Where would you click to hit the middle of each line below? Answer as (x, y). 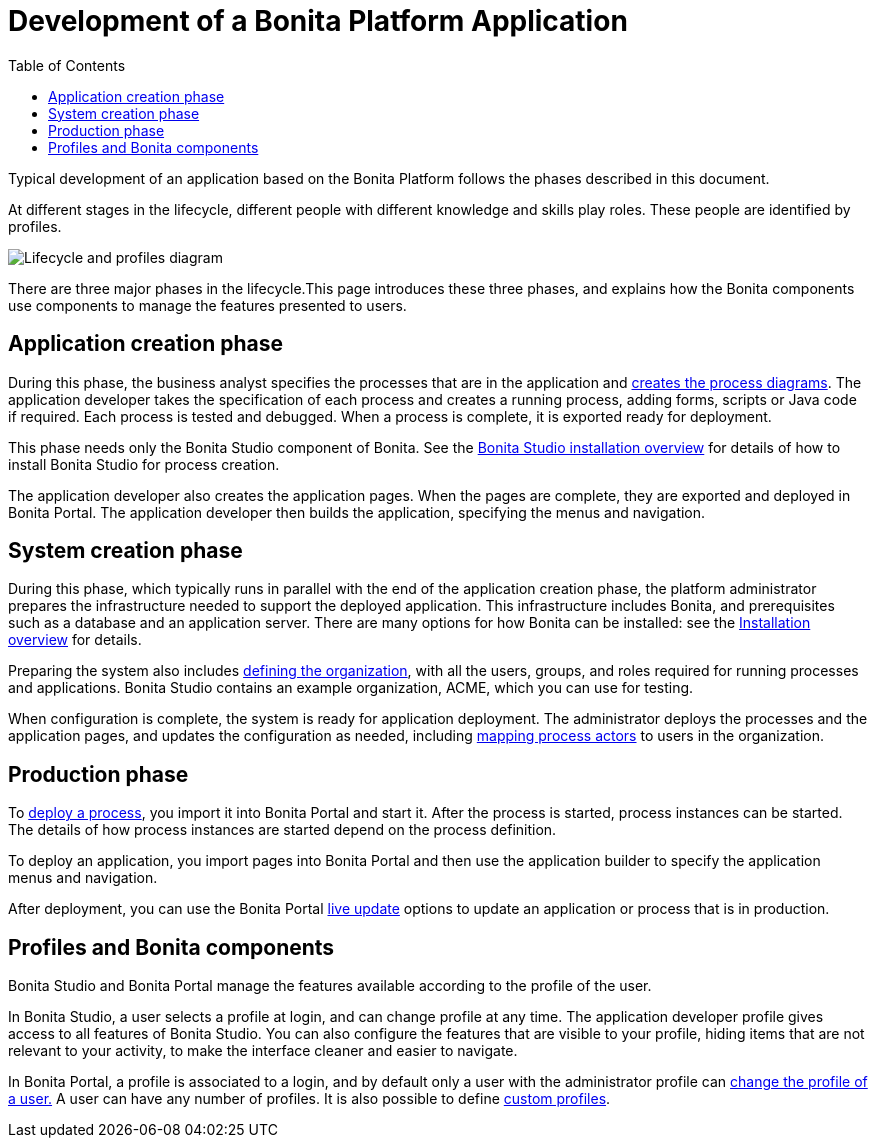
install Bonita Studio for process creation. (144, 464)
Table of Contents (67, 65)
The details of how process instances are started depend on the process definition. (282, 830)
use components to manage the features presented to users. (207, 305)
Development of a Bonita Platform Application (318, 21)
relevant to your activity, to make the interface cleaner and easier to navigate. (263, 1051)
